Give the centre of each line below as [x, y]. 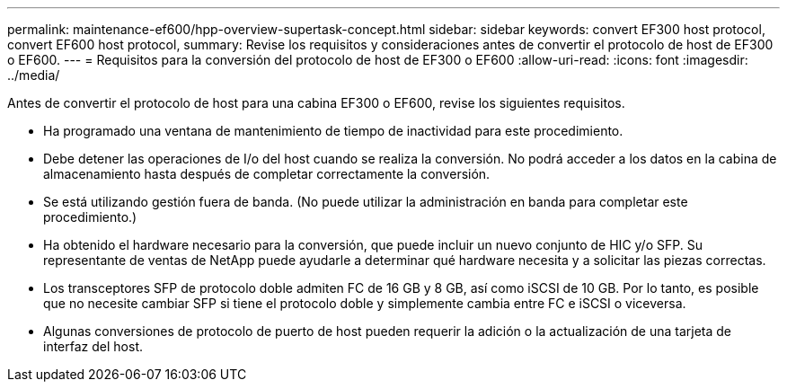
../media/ [34, 75]
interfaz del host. [93, 346]
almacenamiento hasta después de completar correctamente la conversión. [267, 174]
